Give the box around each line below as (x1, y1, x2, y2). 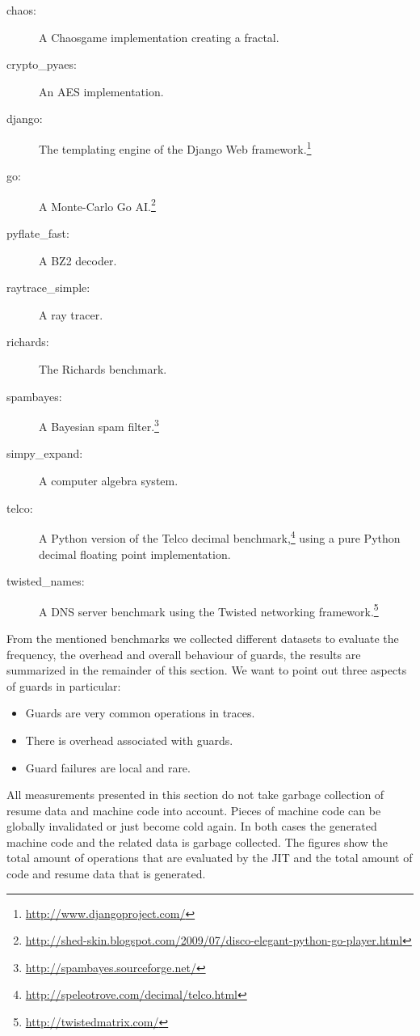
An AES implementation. (39, 82, 164, 99)
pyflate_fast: (6, 225, 69, 242)
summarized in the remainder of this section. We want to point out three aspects (6, 662, 407, 679)
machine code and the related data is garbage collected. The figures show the (6, 833, 388, 850)
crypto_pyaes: (6, 56, 77, 73)
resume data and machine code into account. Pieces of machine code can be (6, 801, 381, 818)
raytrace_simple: (6, 279, 90, 296)
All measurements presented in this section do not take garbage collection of (6, 786, 384, 803)
